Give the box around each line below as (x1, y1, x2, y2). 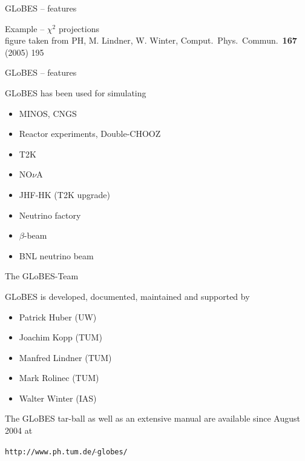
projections (58, 22, 99, 35)
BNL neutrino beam (19, 249, 94, 262)
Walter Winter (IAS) (19, 391, 97, 404)
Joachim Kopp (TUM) (19, 331, 102, 343)
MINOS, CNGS (19, 107, 77, 119)
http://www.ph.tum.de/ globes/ (5, 447, 128, 456)
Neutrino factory (19, 208, 81, 221)
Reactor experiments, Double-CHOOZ (19, 127, 161, 140)
